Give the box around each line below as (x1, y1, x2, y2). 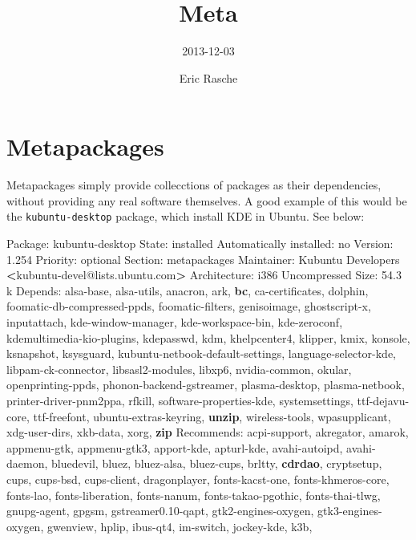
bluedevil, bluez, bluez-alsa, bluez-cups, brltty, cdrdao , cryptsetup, (50, 455, 382, 472)
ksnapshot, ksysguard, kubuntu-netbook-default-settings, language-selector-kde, (6, 345, 397, 362)
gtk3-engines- (317, 502, 382, 519)
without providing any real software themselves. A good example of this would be (6, 192, 407, 209)
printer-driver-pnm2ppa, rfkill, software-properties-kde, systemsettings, (6, 392, 353, 409)
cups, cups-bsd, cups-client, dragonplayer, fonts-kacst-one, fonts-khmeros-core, (6, 471, 390, 487)
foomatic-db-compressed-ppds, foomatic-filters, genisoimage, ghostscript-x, (6, 298, 371, 315)
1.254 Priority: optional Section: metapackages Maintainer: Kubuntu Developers (6, 250, 400, 267)
